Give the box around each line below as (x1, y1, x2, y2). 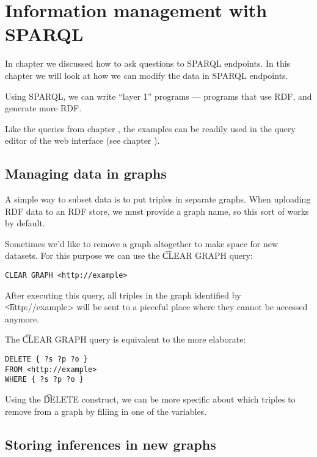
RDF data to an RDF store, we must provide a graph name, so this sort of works (5, 204, 309, 217)
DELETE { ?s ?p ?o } (5, 355, 89, 364)
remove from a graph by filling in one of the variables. (5, 404, 207, 417)
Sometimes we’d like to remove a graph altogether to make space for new (5, 237, 279, 250)
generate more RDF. (5, 102, 82, 114)
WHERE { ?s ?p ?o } (5, 375, 84, 384)
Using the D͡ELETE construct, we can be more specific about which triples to (5, 393, 296, 406)
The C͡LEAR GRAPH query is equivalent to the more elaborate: (5, 333, 246, 346)
